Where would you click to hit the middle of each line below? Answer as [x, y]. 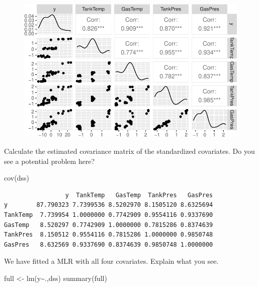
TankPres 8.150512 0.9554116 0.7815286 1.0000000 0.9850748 [109, 235]
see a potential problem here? [50, 161]
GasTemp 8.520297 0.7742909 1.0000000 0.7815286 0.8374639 [109, 225]
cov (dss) [17, 178]
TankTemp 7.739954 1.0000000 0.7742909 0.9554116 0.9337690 [109, 215]
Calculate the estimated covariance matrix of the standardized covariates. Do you [129, 151]
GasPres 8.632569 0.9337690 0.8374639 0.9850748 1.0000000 [109, 244]
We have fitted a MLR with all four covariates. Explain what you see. [111, 261]
